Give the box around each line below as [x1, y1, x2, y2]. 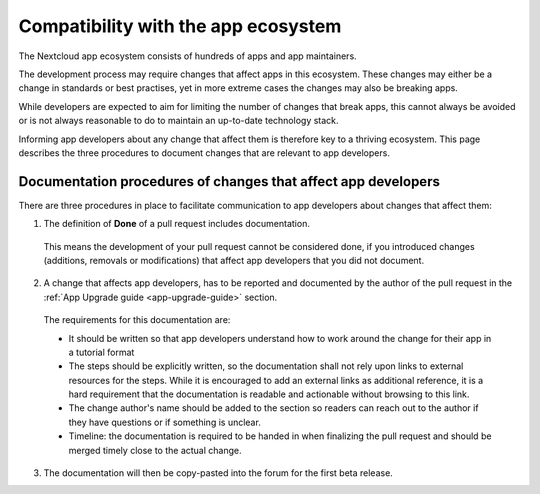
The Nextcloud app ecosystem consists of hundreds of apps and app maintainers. [18, 50, 357, 62]
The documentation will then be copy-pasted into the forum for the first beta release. [43, 467, 394, 479]
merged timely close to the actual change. [68, 444, 242, 456]
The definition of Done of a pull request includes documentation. [43, 218, 310, 230]
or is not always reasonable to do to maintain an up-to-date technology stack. [18, 115, 339, 127]
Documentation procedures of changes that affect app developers [18, 173, 440, 190]
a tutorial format [68, 346, 135, 358]
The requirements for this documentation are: [43, 314, 231, 326]
